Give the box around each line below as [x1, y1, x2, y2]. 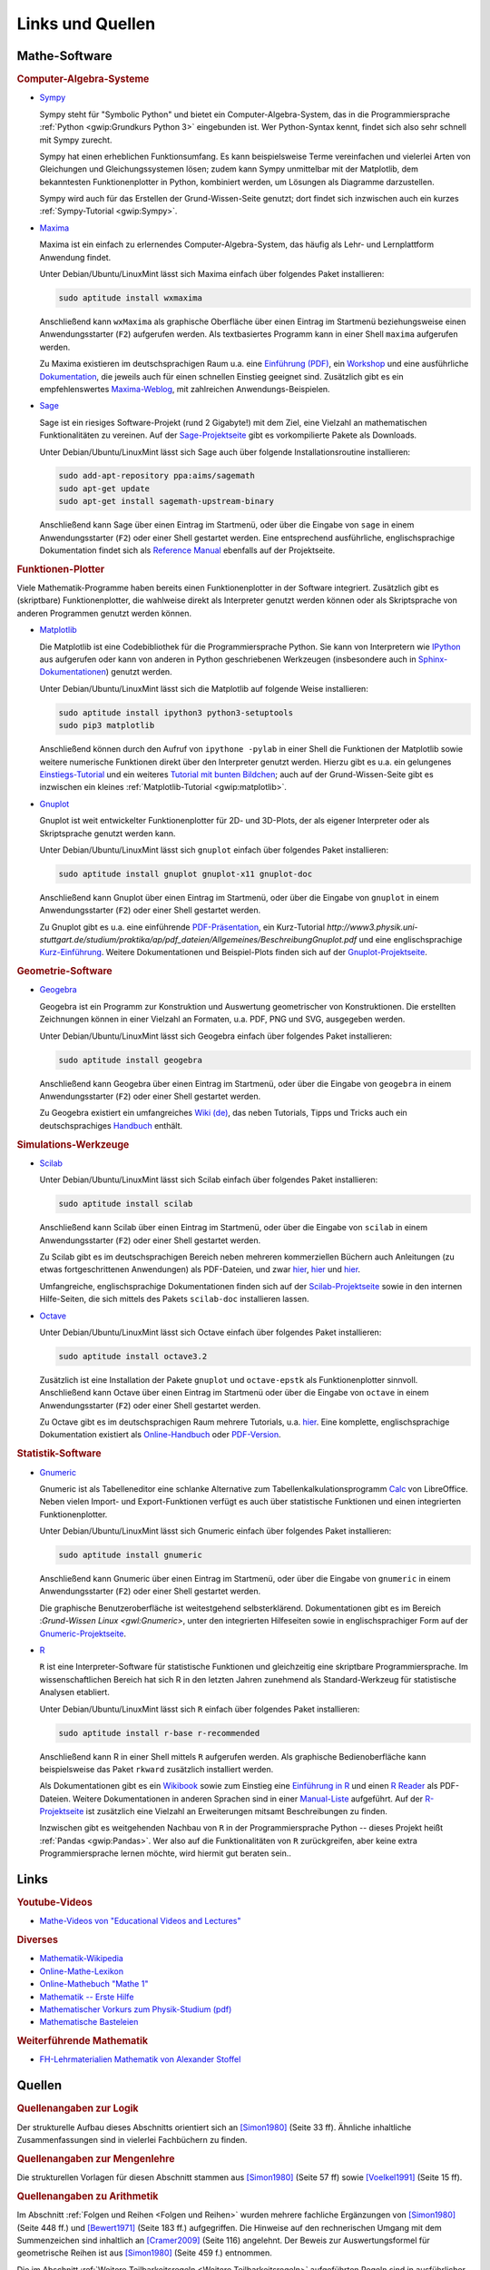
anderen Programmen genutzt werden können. [16, 607, 192, 618]
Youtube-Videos [16, 1896, 93, 1909]
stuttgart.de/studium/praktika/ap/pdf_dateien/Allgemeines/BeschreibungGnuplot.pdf [39, 934, 358, 945]
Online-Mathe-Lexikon [39, 1966, 124, 1977]
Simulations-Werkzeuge [16, 1138, 130, 1150]
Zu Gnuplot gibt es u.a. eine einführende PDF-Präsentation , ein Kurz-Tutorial [39, 922, 326, 933]
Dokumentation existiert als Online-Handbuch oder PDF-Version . [39, 1429, 281, 1440]
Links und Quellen [16, 14, 156, 34]
